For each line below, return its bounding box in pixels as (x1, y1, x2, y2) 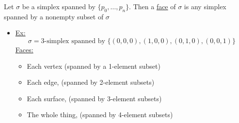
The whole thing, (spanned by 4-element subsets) (27, 109, 173, 120)
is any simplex (184, 1, 226, 11)
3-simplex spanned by (41, 37, 105, 45)
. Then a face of (129, 1, 176, 11)
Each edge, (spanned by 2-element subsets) (27, 77, 155, 87)
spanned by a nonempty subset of (4, 11, 104, 21)
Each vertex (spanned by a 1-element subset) (27, 61, 160, 71)
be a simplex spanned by (22, 1, 96, 11)
